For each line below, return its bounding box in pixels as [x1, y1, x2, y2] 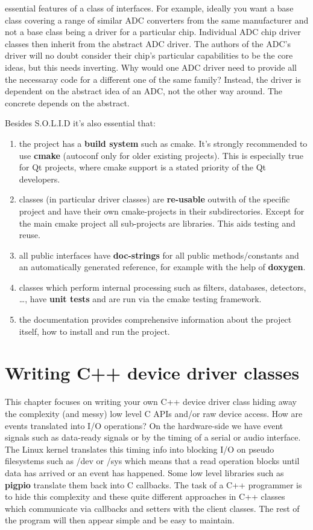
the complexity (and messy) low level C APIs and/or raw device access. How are [5, 407, 303, 419]
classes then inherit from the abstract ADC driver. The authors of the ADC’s [5, 37, 291, 50]
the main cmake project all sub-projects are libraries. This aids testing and [19, 216, 296, 229]
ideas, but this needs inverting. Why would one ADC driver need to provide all [5, 60, 297, 73]
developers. [19, 172, 60, 185]
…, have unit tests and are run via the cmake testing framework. [19, 292, 262, 305]
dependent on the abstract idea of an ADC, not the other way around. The [5, 85, 283, 97]
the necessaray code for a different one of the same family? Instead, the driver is [5, 73, 301, 85]
